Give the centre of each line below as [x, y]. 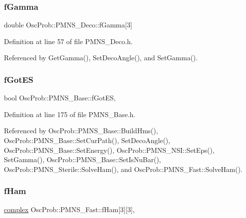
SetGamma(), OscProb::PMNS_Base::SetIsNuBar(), [83, 159]
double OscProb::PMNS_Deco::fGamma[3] [68, 25]
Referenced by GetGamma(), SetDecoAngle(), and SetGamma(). [101, 58]
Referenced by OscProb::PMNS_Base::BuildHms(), [81, 131]
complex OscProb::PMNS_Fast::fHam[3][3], [69, 209]
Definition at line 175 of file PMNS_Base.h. [70, 114]
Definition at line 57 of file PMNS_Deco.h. [68, 41]
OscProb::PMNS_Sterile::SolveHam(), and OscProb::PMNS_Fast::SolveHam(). [123, 169]
